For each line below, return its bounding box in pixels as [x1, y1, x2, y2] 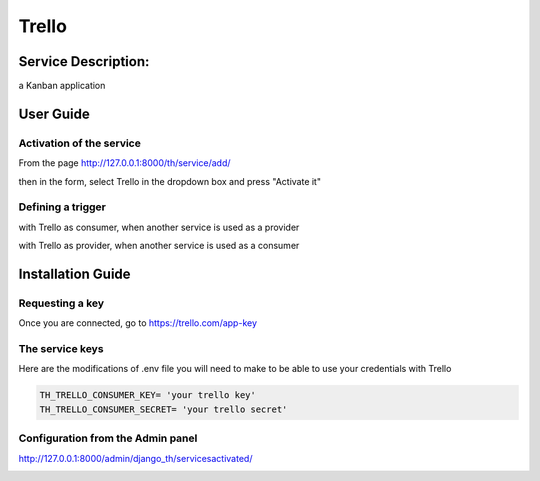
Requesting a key [18, 296, 105, 310]
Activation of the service [18, 136, 142, 150]
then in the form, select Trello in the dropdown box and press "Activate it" [18, 175, 322, 187]
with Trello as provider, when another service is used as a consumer [18, 240, 300, 252]
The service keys [18, 342, 104, 356]
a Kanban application [18, 80, 106, 92]
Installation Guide [18, 265, 131, 282]
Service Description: [18, 53, 150, 70]
